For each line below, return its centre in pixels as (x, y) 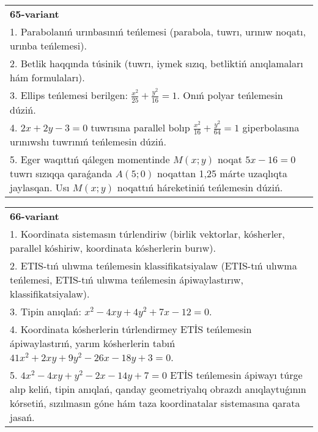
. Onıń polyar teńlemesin (230, 95)
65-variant (35, 14)
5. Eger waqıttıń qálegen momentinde (90, 159)
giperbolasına (271, 127)
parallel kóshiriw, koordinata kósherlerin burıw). (113, 248)
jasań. (22, 417)
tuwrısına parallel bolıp (140, 127)
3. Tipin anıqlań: (46, 312)
